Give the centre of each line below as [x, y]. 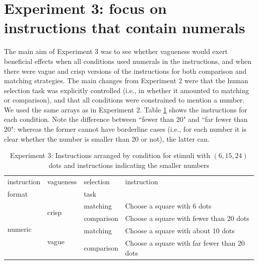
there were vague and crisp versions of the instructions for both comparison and [125, 71]
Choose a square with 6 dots [168, 206]
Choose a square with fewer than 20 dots [187, 218]
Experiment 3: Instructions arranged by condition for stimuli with [110, 155]
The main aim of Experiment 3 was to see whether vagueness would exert [116, 51]
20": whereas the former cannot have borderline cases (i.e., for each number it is [125, 129]
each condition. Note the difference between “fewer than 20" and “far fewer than [126, 119]
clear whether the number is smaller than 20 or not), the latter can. [107, 138]
